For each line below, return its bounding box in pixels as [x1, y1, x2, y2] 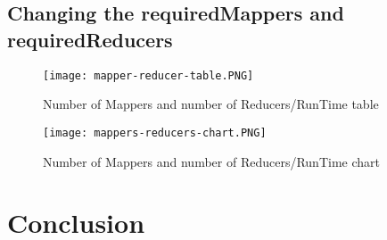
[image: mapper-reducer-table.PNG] [43, 69, 254, 82]
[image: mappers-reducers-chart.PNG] [43, 126, 267, 139]
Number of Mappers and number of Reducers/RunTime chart [43, 152, 380, 170]
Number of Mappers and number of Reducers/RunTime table [43, 95, 379, 113]
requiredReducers [7, 25, 173, 53]
